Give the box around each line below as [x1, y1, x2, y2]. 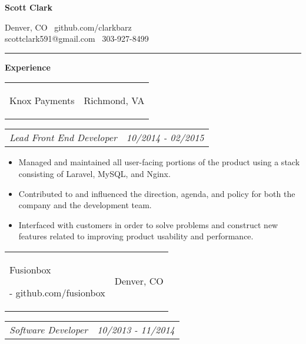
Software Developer [9, 322, 88, 336]
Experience [5, 61, 51, 73]
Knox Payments [9, 93, 75, 108]
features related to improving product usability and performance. [18, 230, 254, 242]
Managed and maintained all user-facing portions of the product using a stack [18, 156, 300, 168]
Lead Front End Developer [9, 131, 117, 145]
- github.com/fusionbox [9, 285, 105, 299]
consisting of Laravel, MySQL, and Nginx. [18, 167, 171, 179]
